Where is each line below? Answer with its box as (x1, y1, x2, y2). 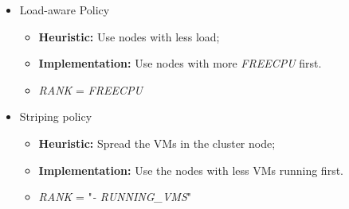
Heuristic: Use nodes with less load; (38, 28, 220, 45)
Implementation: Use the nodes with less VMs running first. (38, 161, 343, 178)
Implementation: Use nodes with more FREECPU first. (38, 55, 322, 72)
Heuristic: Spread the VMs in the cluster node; (38, 134, 276, 151)
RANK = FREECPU (38, 81, 143, 98)
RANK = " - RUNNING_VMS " (38, 188, 192, 205)
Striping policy (19, 108, 92, 125)
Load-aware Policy (19, 2, 110, 17)
